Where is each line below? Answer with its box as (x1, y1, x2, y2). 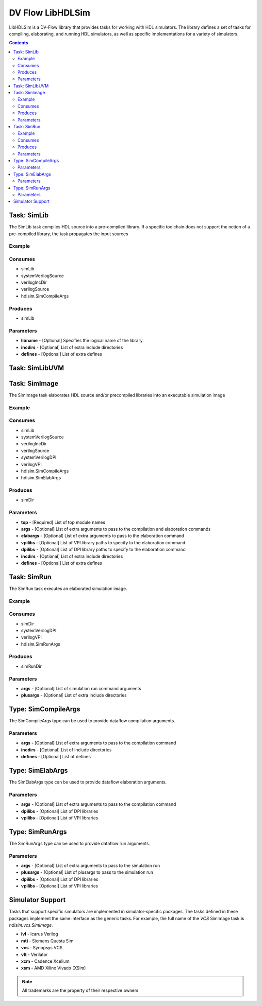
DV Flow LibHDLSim (9, 7, 91, 18)
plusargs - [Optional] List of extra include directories (21, 693, 127, 698)
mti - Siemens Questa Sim (21, 938, 74, 944)
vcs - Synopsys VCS (21, 945, 63, 951)
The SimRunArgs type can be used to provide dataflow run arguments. (9, 840, 150, 846)
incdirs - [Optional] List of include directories (21, 746, 112, 753)
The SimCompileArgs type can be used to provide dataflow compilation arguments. (9, 718, 176, 724)
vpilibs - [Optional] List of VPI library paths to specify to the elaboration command (21, 539, 186, 545)
